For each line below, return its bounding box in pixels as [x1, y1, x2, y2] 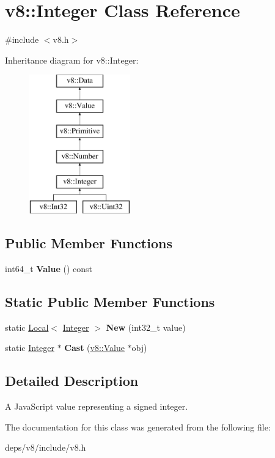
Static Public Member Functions [5, 292, 215, 311]
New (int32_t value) [106, 320, 186, 333]
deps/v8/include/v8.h [5, 441, 86, 454]
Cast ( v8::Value [64, 341, 125, 354]
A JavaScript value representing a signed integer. [5, 400, 188, 413]
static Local [5, 320, 49, 333]
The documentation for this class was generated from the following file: [5, 420, 271, 433]
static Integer [5, 341, 54, 354]
